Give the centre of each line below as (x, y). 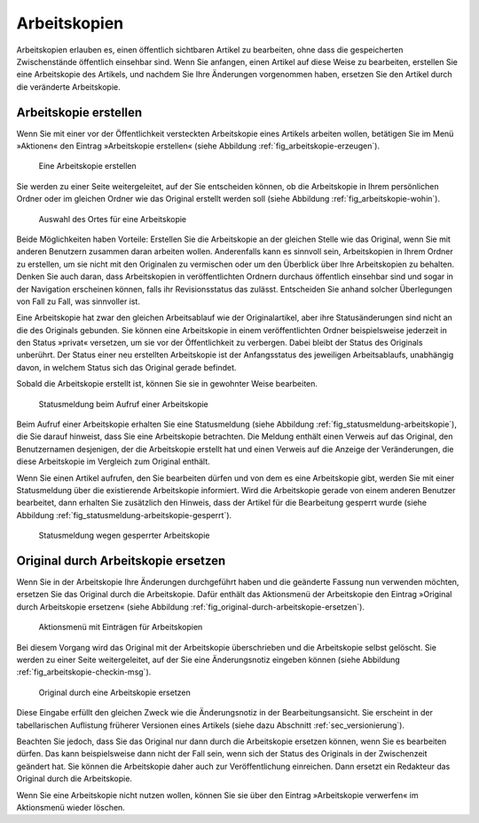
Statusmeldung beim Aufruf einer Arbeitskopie (123, 404)
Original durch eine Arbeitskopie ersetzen (114, 692)
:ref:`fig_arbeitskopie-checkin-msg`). (84, 672)
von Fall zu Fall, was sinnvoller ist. (79, 301)
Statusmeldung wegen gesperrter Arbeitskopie (124, 535)
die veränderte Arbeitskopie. (69, 87)
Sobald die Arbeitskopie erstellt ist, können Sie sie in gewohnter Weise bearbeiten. (167, 384)
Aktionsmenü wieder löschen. (71, 807)
